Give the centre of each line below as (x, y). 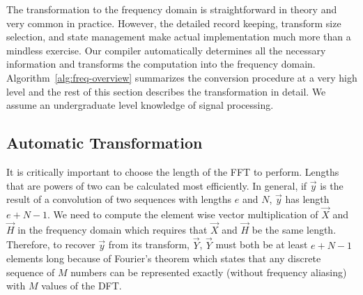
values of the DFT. (82, 286)
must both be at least (262, 244)
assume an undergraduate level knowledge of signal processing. (140, 105)
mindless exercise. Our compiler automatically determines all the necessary (166, 50)
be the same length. (294, 229)
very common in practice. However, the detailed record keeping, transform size (174, 23)
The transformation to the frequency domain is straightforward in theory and (172, 9)
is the (332, 185)
